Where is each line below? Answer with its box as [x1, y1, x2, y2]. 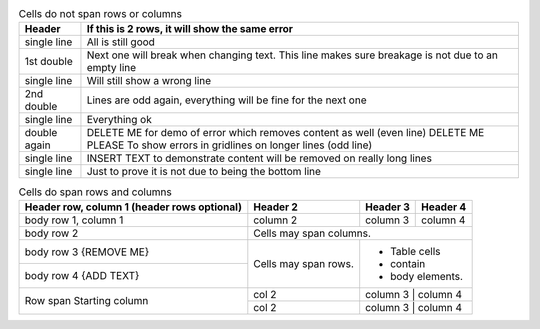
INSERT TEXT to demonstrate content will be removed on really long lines [86, 151, 432, 165]
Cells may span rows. [253, 256, 354, 270]
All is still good [86, 35, 155, 49]
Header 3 [365, 200, 410, 214]
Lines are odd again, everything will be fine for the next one [86, 93, 367, 107]
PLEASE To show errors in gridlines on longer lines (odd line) [86, 138, 373, 152]
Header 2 [253, 200, 299, 214]
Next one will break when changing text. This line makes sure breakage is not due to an [86, 48, 499, 62]
